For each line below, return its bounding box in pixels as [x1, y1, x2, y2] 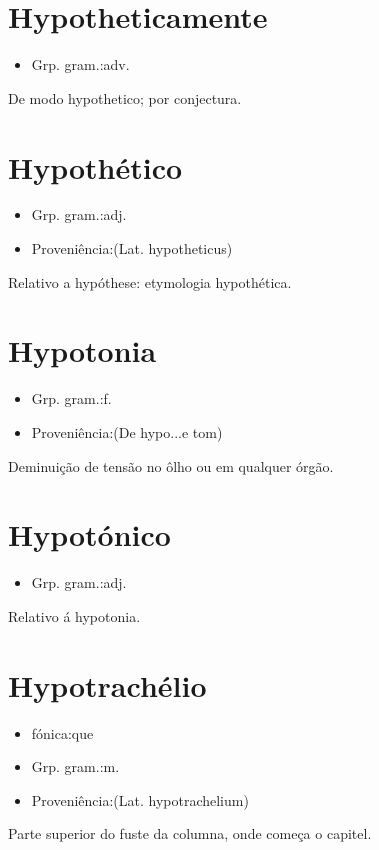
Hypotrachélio [8, 664, 207, 705]
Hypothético [8, 146, 183, 187]
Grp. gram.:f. [31, 388, 112, 409]
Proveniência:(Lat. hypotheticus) [31, 238, 233, 259]
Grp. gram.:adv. [31, 54, 130, 75]
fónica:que [31, 722, 94, 743]
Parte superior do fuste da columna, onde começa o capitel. [8, 823, 372, 844]
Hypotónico [8, 514, 171, 555]
